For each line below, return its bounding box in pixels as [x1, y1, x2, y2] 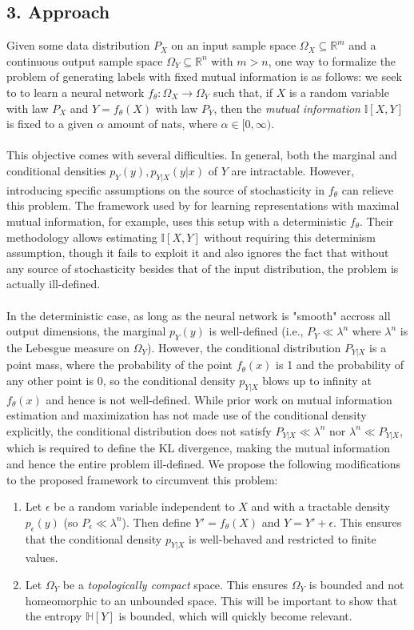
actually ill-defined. [6, 275, 101, 292]
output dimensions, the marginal [6, 323, 166, 339]
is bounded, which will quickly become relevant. [118, 608, 352, 624]
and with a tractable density [251, 498, 391, 515]
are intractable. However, [231, 162, 354, 179]
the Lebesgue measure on [6, 339, 129, 355]
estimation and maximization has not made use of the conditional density [6, 407, 367, 423]
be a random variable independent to [54, 498, 235, 515]
